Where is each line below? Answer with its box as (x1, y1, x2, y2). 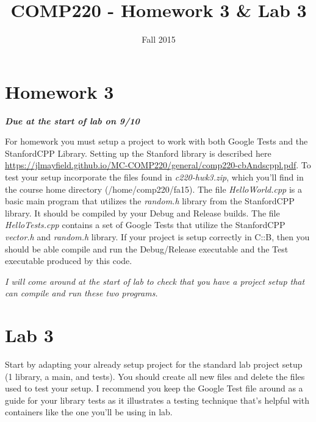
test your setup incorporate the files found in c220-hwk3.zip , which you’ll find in (5, 171, 304, 184)
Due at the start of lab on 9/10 (5, 114, 140, 127)
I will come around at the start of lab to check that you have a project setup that (5, 274, 305, 287)
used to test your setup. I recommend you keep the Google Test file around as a (5, 382, 303, 395)
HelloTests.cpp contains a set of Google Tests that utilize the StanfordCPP (5, 218, 285, 231)
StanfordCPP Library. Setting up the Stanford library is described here (5, 146, 271, 159)
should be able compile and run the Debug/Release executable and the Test (5, 242, 289, 255)
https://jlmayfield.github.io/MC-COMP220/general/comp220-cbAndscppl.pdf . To (5, 159, 311, 171)
